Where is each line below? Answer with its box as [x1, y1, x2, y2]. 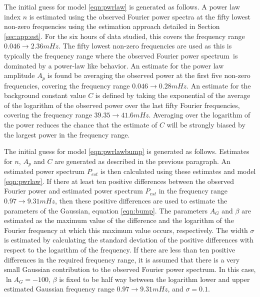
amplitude [4, 70, 35, 80]
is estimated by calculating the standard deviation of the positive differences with [4, 234, 254, 245]
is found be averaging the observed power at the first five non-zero [47, 70, 250, 80]
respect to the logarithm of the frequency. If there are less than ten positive [4, 244, 235, 254]
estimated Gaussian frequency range [4, 283, 114, 294]
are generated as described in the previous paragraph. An [54, 155, 230, 166]
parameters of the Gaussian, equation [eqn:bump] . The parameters [4, 205, 207, 215]
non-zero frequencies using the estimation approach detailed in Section [4, 21, 220, 31]
